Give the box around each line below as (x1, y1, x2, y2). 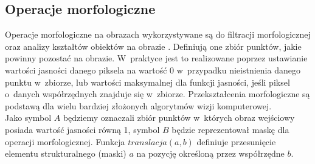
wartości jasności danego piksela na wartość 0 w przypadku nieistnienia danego (5, 63, 300, 76)
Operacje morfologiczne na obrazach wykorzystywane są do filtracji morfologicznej (5, 28, 311, 41)
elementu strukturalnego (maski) (5, 147, 126, 160)
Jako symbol (5, 111, 52, 124)
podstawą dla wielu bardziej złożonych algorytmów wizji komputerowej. (5, 99, 272, 112)
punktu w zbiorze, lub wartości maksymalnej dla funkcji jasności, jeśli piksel (5, 75, 290, 88)
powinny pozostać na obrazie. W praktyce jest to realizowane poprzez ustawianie (5, 52, 308, 64)
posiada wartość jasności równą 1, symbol (5, 123, 160, 135)
